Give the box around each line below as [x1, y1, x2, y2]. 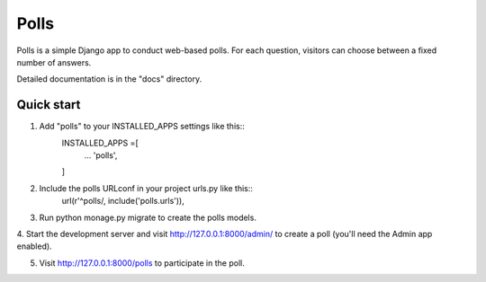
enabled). [16, 241, 53, 251]
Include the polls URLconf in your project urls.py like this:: [39, 182, 254, 193]
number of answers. [16, 57, 92, 67]
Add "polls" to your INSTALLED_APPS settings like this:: [39, 121, 245, 132]
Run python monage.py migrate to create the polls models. [39, 212, 256, 223]
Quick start [16, 97, 81, 112]
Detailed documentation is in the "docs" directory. [16, 74, 202, 84]
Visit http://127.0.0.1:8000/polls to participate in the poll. [39, 257, 245, 269]
